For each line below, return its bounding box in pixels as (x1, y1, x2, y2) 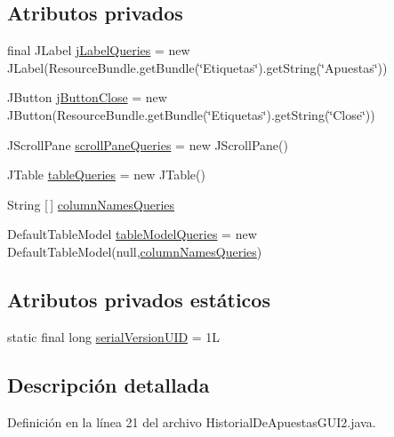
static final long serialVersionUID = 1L (7, 327, 221, 346)
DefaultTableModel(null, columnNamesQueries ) (7, 242, 262, 260)
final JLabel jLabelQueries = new (7, 41, 190, 60)
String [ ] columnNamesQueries (7, 195, 175, 213)
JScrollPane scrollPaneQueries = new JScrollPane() (7, 135, 288, 154)
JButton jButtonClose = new (7, 88, 167, 107)
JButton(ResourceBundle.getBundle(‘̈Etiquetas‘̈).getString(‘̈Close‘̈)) (7, 105, 375, 123)
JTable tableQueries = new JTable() (7, 165, 205, 184)
